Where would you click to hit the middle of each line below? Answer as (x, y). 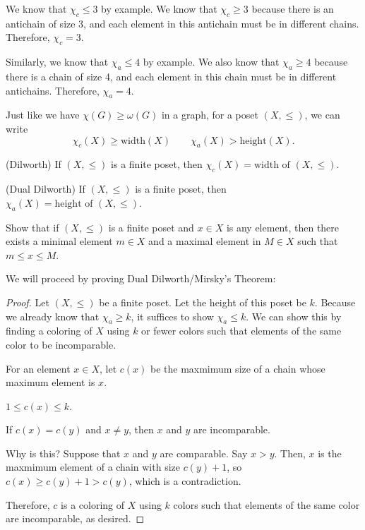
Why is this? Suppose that (63, 453)
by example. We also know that (211, 62)
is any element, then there (283, 227)
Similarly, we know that (57, 62)
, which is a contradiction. (185, 481)
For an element (38, 368)
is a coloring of (93, 504)
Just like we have (43, 115)
